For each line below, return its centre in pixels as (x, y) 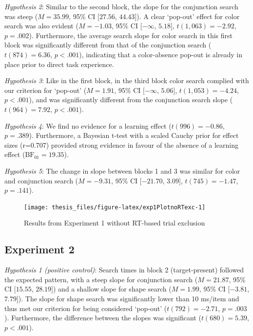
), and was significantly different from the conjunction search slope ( (131, 100)
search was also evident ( (41, 26)
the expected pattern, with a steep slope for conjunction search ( (101, 279)
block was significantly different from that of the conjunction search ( (108, 45)
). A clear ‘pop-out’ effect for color (188, 16)
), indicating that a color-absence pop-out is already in (161, 54)
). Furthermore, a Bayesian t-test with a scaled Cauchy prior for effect (134, 135)
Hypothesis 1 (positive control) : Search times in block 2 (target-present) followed (124, 270)
